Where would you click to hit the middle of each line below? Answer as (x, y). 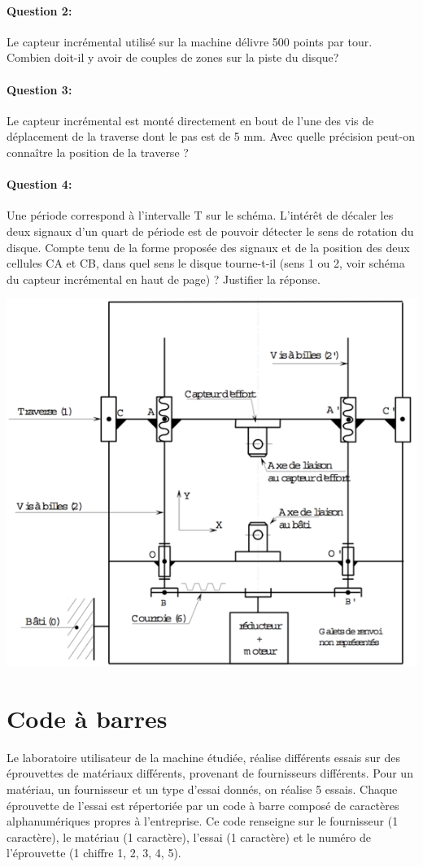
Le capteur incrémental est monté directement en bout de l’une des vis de (190, 120)
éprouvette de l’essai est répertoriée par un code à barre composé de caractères (203, 805)
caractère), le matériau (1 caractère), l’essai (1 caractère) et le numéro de (189, 837)
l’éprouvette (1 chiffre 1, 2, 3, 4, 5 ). (94, 853)
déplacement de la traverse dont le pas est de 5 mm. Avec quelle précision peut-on (211, 136)
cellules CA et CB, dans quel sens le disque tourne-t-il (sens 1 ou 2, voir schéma (206, 263)
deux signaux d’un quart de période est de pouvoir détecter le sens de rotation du (210, 231)
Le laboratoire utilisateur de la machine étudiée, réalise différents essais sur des (203, 757)
